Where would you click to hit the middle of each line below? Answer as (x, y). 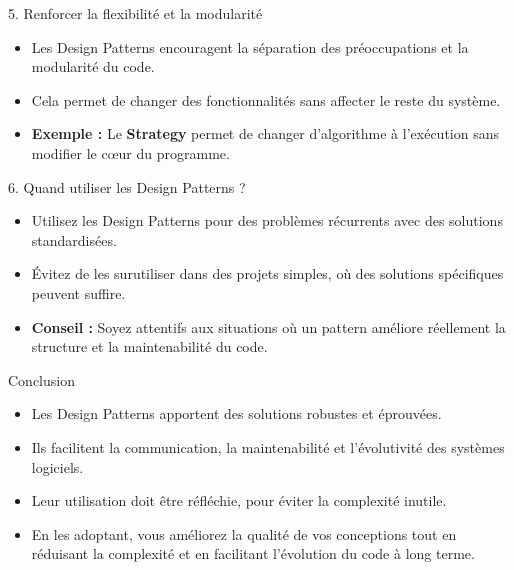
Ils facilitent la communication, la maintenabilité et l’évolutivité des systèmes (268, 446)
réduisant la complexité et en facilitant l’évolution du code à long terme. (253, 553)
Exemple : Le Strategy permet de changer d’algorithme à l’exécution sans (265, 133)
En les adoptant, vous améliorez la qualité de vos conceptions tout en (244, 533)
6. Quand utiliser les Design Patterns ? (127, 186)
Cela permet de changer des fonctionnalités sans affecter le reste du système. (266, 99)
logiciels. (57, 466)
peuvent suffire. (78, 292)
